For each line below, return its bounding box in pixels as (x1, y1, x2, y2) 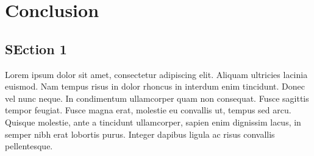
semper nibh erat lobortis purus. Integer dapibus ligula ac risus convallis (5, 127, 275, 140)
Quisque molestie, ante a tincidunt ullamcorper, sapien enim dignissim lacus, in (5, 115, 301, 128)
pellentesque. (5, 140, 53, 152)
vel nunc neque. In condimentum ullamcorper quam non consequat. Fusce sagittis (5, 91, 309, 104)
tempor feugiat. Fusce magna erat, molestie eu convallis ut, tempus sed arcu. (5, 104, 291, 116)
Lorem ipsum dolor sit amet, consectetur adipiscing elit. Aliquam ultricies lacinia (5, 68, 308, 80)
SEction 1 (5, 39, 67, 58)
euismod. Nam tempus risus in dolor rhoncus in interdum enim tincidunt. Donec (5, 80, 305, 93)
